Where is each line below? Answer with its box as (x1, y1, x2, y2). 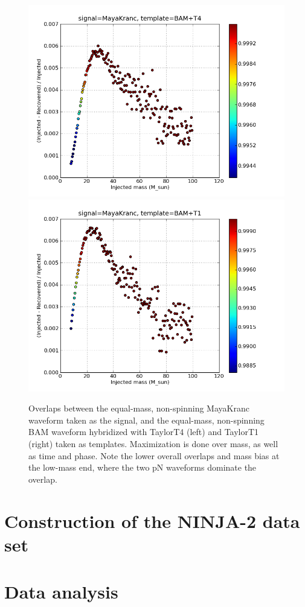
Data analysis (4, 579, 118, 604)
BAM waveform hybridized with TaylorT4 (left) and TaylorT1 (28, 425, 259, 438)
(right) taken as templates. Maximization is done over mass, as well (28, 437, 278, 450)
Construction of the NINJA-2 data (4, 508, 300, 533)
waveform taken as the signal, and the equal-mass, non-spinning (28, 413, 265, 426)
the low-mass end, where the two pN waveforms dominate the (28, 461, 257, 474)
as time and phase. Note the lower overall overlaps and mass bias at (28, 449, 280, 462)
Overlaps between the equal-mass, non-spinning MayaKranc (28, 402, 249, 415)
